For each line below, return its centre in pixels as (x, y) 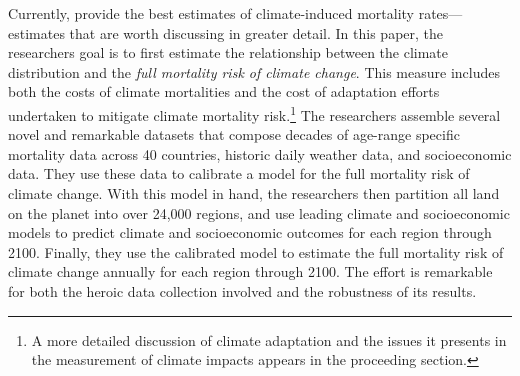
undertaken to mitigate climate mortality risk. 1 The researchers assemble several (254, 113)
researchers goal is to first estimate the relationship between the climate (228, 52)
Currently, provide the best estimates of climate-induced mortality (211, 13)
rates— (440, 13)
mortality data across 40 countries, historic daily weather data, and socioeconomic (260, 153)
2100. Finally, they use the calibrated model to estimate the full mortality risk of (256, 251)
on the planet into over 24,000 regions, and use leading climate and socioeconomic (259, 212)
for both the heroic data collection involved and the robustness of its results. (242, 290)
